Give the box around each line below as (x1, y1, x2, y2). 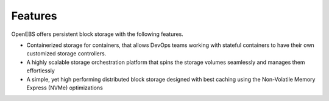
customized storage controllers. (26, 50, 107, 57)
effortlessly (26, 67, 55, 74)
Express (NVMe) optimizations (26, 84, 103, 91)
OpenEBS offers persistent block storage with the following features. (11, 30, 184, 38)
